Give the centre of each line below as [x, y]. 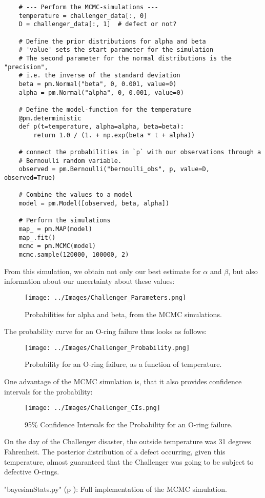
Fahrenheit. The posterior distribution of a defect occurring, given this [115, 451]
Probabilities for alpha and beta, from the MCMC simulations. [123, 314]
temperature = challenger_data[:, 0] [83, 16]
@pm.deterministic [50, 118]
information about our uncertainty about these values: [89, 281]
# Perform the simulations [65, 221]
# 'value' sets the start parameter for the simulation [116, 50]
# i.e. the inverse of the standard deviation [99, 76]
